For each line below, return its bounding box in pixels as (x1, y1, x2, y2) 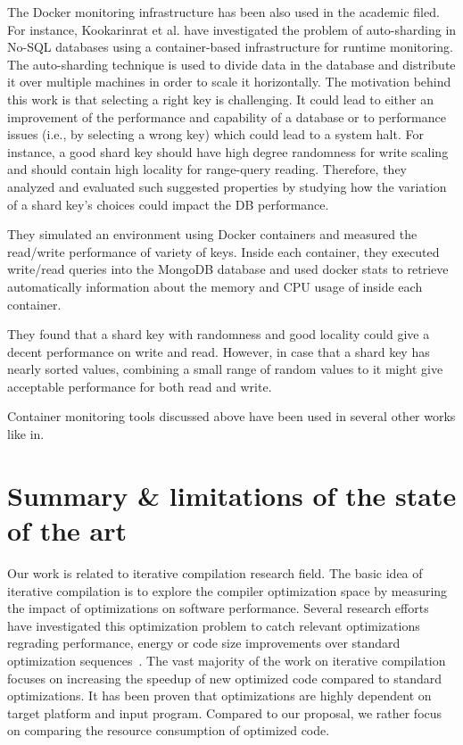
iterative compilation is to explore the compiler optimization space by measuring (7, 581, 448, 600)
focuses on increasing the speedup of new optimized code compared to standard (7, 668, 442, 687)
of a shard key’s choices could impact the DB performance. (7, 195, 329, 213)
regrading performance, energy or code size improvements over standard (7, 633, 401, 652)
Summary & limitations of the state (7, 476, 457, 513)
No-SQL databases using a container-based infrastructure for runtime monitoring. (7, 37, 453, 56)
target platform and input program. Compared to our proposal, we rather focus (7, 703, 442, 722)
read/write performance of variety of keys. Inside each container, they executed (7, 242, 440, 261)
